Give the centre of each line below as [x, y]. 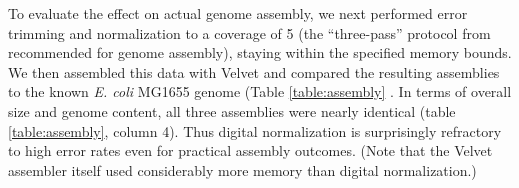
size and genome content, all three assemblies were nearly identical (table [232, 110]
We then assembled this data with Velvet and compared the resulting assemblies [254, 71]
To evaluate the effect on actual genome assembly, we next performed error [238, 13]
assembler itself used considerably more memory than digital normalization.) [242, 169]
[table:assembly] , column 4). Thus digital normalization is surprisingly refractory [255, 130]
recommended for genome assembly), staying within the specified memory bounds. [260, 52]
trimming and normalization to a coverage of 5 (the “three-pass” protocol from [249, 32]
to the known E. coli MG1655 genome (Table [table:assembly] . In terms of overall [260, 91]
